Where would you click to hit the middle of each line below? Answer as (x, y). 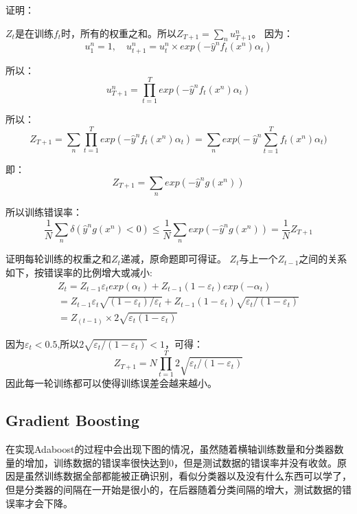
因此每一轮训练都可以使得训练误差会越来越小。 (111, 383)
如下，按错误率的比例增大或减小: (79, 272)
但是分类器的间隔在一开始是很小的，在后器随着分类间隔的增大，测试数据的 (174, 490)
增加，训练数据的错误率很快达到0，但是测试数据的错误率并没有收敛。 (181, 462)
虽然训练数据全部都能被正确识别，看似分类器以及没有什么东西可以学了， (188, 476)
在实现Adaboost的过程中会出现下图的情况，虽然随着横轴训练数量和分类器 (170, 449)
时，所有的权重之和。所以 (119, 33)
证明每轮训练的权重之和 (58, 259)
